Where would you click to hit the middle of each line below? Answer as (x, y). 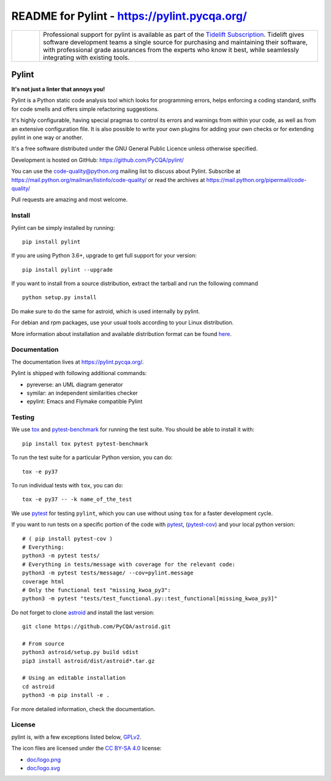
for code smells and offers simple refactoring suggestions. (85, 109)
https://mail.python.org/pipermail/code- (256, 180)
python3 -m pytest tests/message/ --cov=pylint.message (108, 573)
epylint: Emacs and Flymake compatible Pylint (85, 402)
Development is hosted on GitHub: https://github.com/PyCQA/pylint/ (97, 160)
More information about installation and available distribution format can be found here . (122, 333)
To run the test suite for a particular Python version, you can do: (92, 457)
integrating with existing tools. (86, 57)
